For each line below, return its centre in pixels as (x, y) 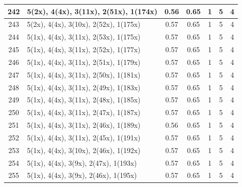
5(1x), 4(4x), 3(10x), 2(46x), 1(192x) (84, 150)
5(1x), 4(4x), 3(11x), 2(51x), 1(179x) (84, 62)
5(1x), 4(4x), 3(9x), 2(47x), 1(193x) (82, 162)
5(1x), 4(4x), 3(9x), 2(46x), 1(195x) (82, 175)
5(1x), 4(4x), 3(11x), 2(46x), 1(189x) (84, 125)
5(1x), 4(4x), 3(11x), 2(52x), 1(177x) (84, 49)
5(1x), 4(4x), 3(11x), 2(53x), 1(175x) (84, 37)
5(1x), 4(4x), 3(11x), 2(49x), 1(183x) (84, 87)
